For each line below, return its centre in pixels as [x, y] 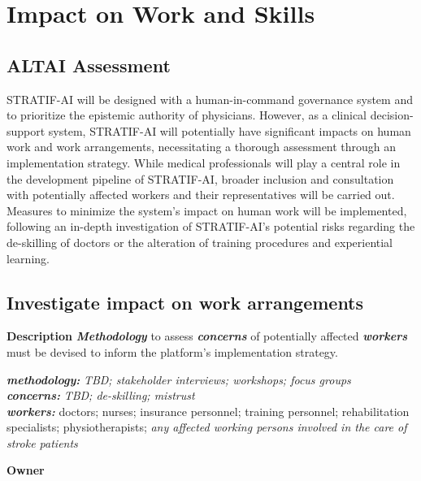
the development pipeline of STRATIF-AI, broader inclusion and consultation [200, 178]
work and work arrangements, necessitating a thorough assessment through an [202, 147]
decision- [392, 115]
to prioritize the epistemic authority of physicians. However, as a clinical [187, 115]
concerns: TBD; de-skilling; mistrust [101, 395]
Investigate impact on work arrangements [185, 302]
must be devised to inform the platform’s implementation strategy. [172, 351]
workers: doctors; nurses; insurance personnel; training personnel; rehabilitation [208, 411]
